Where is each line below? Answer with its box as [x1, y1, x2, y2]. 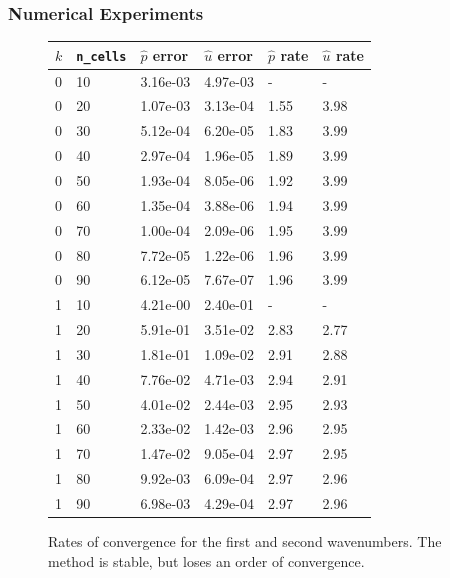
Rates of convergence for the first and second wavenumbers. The [48, 531, 442, 552]
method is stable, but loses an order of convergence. [48, 550, 365, 571]
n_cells [76, 49, 127, 64]
